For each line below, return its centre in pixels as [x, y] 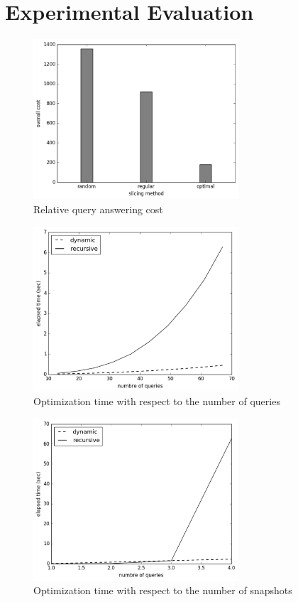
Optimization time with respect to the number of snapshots [163, 590]
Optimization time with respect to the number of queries [157, 401]
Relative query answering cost [98, 209]
